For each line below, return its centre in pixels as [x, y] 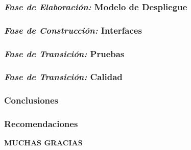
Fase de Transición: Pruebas [64, 53]
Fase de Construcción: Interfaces [73, 30]
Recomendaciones [41, 124]
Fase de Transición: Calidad [63, 77]
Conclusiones [31, 100]
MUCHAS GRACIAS [43, 143]
